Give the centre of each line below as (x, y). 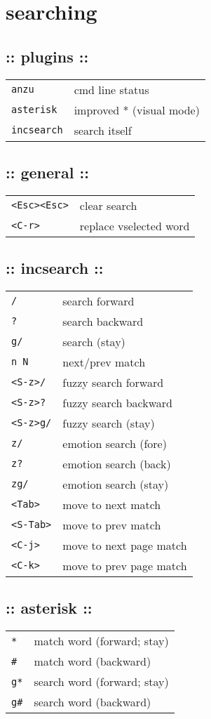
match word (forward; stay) (101, 641)
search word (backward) (93, 702)
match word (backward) (93, 661)
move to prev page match (125, 565)
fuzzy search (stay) (109, 423)
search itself (103, 130)
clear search (108, 205)
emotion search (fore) (115, 443)
